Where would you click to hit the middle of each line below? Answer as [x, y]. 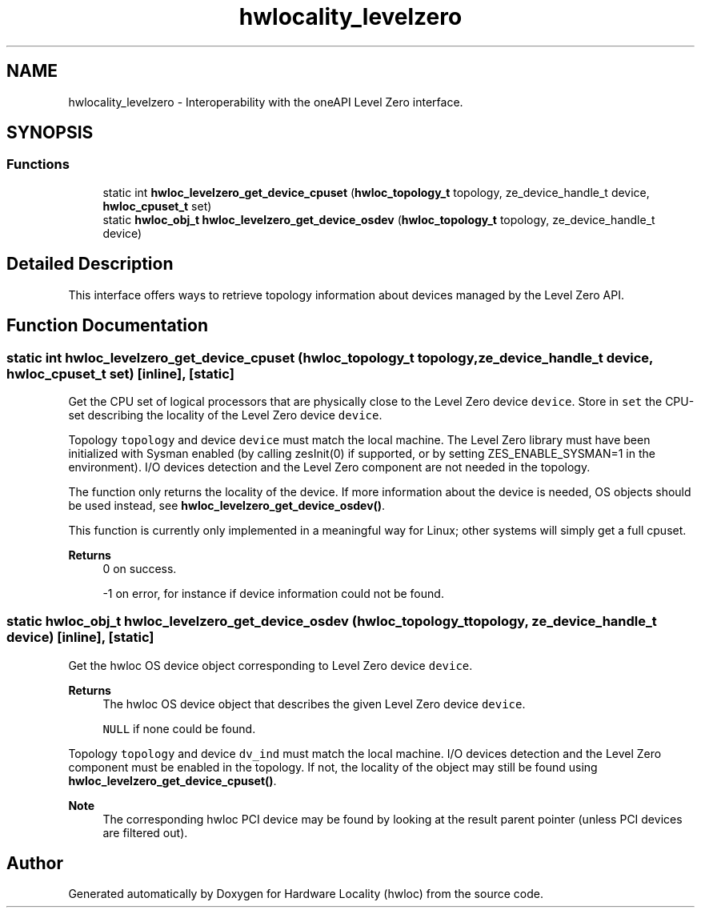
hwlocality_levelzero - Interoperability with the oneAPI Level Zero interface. [266, 102]
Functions [38, 164]
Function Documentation [107, 326]
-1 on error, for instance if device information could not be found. [273, 593]
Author [35, 864]
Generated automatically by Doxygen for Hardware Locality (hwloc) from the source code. [306, 894]
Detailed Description [90, 264]
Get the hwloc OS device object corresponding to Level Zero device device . [270, 665]
